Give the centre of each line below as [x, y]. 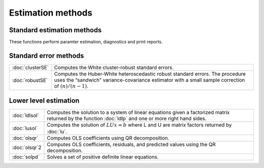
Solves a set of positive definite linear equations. [103, 157]
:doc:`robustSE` [30, 81]
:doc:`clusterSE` [30, 67]
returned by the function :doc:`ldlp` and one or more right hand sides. [127, 118]
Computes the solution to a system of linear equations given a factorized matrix [138, 112]
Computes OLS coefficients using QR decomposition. [108, 138]
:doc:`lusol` [25, 128]
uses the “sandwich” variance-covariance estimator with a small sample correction [150, 80]
